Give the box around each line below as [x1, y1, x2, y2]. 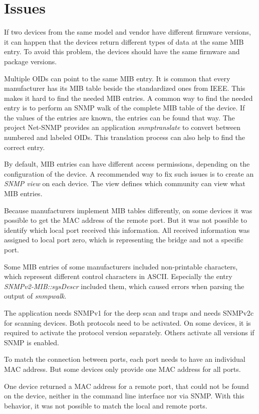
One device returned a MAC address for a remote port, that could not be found [4, 380, 249, 391]
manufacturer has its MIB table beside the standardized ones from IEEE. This [4, 83, 245, 93]
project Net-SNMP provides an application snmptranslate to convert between [4, 122, 240, 132]
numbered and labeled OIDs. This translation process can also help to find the [4, 132, 245, 143]
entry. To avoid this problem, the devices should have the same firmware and [4, 46, 240, 57]
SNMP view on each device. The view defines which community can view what [4, 178, 245, 189]
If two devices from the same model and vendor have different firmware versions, [4, 27, 251, 37]
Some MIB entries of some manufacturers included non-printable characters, [4, 261, 238, 271]
